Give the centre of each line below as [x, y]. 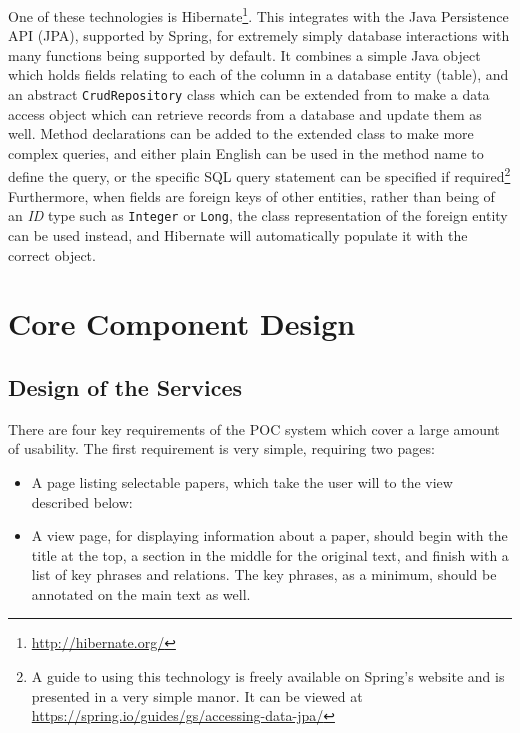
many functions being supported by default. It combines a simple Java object [244, 54]
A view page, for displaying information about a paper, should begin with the [269, 535]
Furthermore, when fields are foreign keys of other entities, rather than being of [251, 195]
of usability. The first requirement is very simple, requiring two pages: [221, 448]
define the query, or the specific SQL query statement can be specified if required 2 [259, 175]
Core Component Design [182, 323]
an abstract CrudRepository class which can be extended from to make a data [249, 94]
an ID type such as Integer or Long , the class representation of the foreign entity [258, 215]
